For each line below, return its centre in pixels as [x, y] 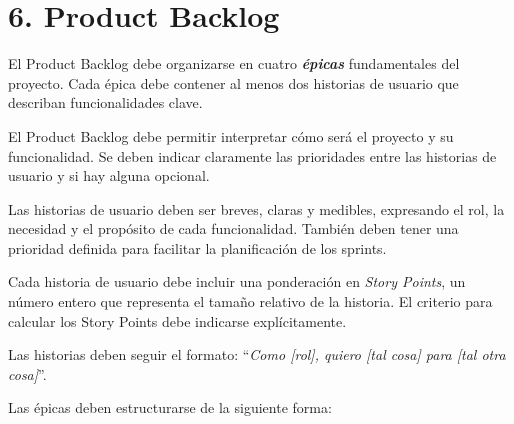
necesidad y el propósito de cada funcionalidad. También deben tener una [233, 228]
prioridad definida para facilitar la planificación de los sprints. [197, 247]
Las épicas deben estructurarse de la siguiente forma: [170, 407]
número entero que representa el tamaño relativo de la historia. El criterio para [250, 301]
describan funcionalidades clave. [105, 102]
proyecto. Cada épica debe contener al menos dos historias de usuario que [233, 82]
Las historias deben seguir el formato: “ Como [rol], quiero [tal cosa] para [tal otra [257, 354]
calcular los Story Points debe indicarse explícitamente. [177, 320]
